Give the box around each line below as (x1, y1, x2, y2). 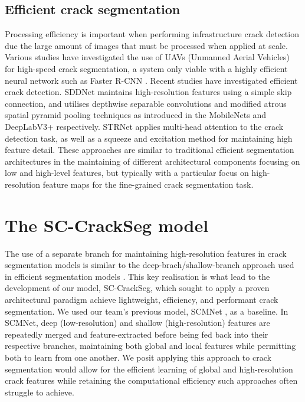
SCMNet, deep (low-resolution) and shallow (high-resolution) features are (5, 316, 270, 329)
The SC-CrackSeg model (5, 213, 209, 237)
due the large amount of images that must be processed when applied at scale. (5, 39, 288, 51)
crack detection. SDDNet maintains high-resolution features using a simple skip (5, 86, 292, 98)
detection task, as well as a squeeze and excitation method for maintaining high (5, 132, 293, 144)
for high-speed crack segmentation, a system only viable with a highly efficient (5, 62, 288, 74)
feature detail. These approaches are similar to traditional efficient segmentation (5, 143, 294, 156)
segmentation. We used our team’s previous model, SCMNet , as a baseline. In (5, 305, 288, 317)
